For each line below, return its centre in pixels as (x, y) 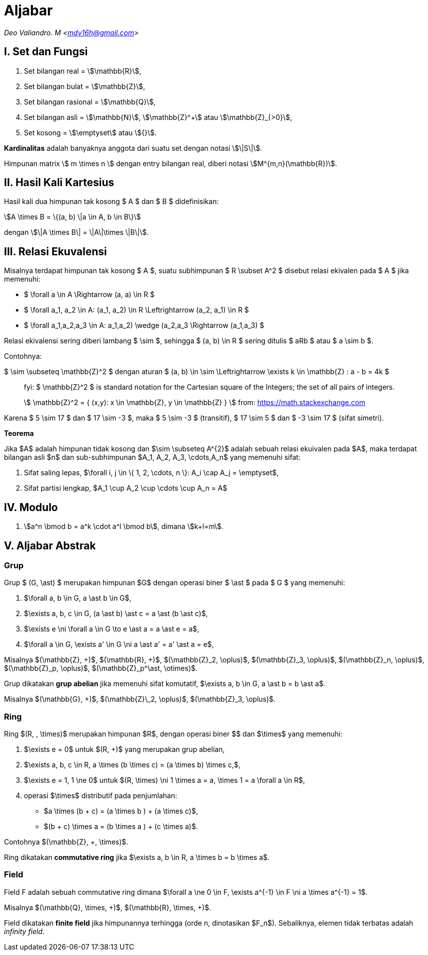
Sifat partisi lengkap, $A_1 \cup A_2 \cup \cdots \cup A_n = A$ (126, 488)
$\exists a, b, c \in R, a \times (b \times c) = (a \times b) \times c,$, (132, 765)
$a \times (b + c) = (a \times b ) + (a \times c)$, (121, 811)
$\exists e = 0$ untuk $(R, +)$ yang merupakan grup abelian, (124, 749)
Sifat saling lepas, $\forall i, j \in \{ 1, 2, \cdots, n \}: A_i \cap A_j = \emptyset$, (151, 473)
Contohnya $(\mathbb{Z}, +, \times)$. (66, 842)
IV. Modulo (31, 507)
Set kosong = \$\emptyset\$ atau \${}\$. (90, 132)
